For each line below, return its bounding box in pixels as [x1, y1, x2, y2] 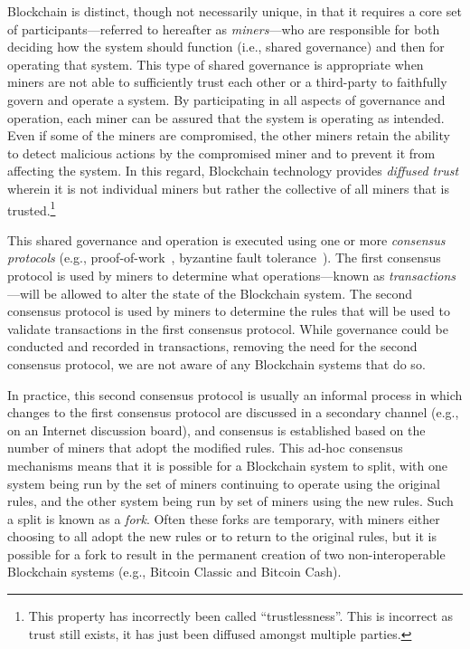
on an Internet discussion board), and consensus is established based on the [7, 420, 426, 439]
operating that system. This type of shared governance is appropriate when [7, 54, 424, 73]
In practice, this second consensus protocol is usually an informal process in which [7, 385, 463, 404]
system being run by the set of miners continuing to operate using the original [7, 473, 440, 492]
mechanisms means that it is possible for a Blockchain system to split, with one [7, 455, 447, 474]
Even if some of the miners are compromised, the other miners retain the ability [7, 126, 450, 145]
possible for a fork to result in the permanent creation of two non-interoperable [7, 544, 446, 563]
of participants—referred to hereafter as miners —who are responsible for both [7, 19, 440, 38]
